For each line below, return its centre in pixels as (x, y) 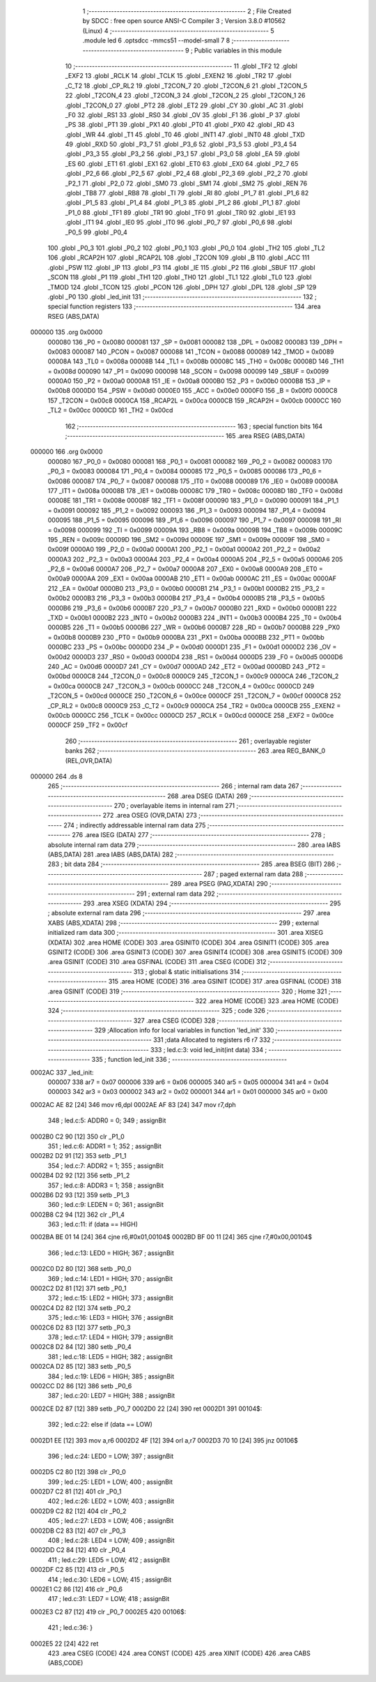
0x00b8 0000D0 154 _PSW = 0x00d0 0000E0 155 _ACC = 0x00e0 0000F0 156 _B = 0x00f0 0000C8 (193, 391)
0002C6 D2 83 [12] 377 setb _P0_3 (80, 1327)
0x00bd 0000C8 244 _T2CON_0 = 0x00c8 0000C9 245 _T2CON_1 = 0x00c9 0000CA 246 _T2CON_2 (193, 676)
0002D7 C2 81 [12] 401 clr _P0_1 (76, 1492)
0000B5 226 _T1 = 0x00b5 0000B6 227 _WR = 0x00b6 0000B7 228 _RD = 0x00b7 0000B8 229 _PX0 (194, 627)
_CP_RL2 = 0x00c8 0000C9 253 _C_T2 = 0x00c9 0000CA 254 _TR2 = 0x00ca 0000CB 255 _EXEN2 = (194, 705)
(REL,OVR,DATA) (89, 760)
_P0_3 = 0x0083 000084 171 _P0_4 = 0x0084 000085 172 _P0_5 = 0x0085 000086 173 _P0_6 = (185, 472)
